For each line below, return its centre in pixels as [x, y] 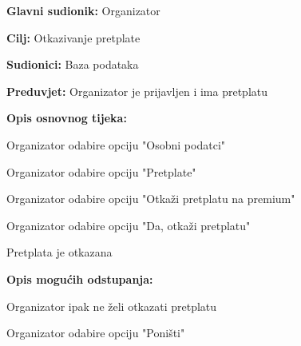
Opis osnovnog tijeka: [67, 118]
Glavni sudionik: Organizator [83, 10]
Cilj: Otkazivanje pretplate [73, 37]
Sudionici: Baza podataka [73, 64]
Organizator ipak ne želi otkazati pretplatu [112, 306]
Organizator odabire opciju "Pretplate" [101, 171]
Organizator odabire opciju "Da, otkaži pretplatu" [129, 225]
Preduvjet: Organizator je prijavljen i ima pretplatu [137, 91]
